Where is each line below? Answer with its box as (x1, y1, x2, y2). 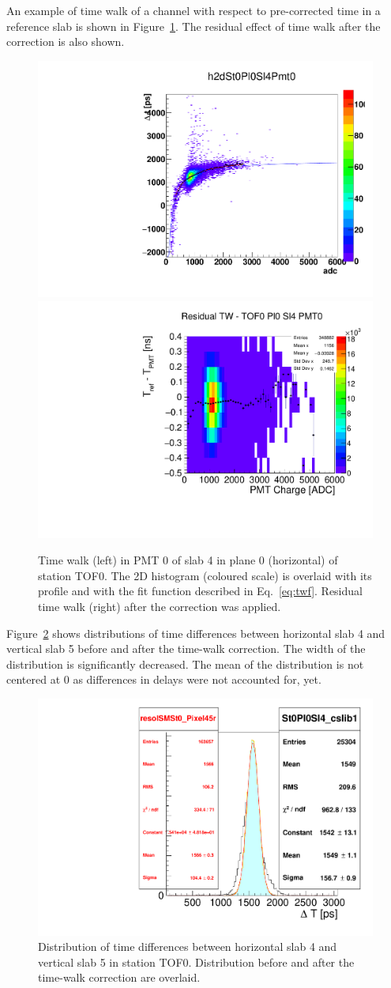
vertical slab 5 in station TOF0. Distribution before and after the (38, 953, 355, 970)
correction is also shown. (6, 33, 125, 50)
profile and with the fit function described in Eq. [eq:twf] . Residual (38, 583, 363, 599)
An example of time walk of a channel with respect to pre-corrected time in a (6, 2, 381, 18)
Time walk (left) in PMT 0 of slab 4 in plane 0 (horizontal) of (38, 552, 338, 568)
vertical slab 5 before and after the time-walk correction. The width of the (6, 640, 366, 657)
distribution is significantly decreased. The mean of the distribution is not (6, 655, 364, 672)
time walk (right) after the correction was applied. (38, 598, 281, 615)
